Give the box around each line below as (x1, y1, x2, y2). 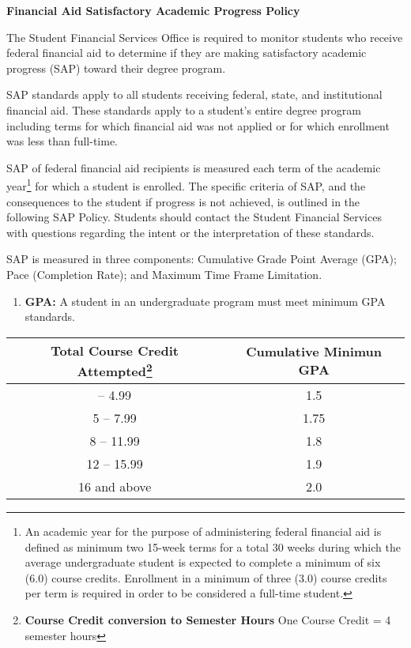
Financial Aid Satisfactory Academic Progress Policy (6, 2, 300, 18)
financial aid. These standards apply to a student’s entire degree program (6, 101, 361, 118)
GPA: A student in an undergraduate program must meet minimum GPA (25, 292, 386, 309)
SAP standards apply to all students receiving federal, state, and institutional (6, 86, 383, 103)
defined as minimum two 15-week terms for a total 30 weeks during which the (25, 538, 401, 555)
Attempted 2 (77, 359, 153, 381)
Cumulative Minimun (246, 342, 382, 361)
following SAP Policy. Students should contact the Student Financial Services (6, 209, 382, 225)
